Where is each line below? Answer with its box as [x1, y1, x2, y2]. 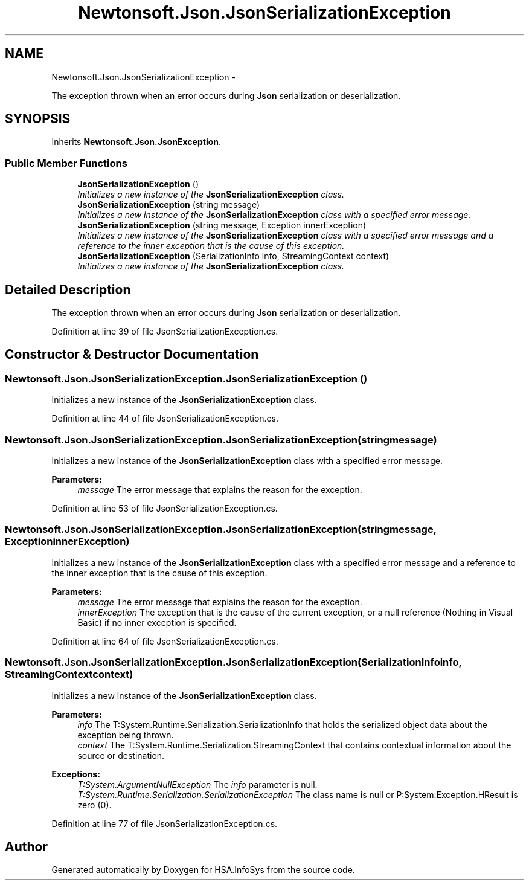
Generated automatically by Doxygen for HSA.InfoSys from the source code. [51, 864, 355, 875]
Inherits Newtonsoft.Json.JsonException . [51, 137, 222, 147]
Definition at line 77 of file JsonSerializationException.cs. [51, 818, 278, 829]
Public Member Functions [5, 156, 127, 169]
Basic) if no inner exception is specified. [77, 617, 237, 628]
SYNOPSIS [5, 111, 71, 127]
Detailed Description [5, 282, 131, 297]
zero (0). [77, 799, 112, 810]
